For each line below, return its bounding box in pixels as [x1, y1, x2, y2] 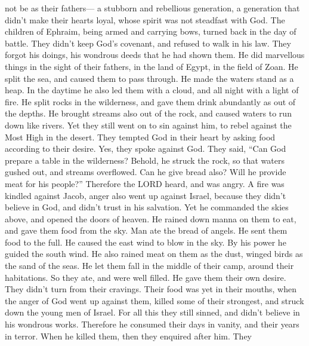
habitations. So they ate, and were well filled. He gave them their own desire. [5, 271, 286, 283]
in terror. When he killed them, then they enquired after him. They [5, 329, 252, 342]
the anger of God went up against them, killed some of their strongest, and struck [5, 294, 304, 307]
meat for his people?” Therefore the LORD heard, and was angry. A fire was [5, 177, 285, 189]
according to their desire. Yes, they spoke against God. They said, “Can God [5, 142, 286, 155]
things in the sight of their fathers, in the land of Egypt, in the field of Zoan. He [5, 60, 298, 72]
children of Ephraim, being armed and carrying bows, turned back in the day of [5, 25, 296, 38]
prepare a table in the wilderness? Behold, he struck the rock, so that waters [5, 154, 285, 166]
